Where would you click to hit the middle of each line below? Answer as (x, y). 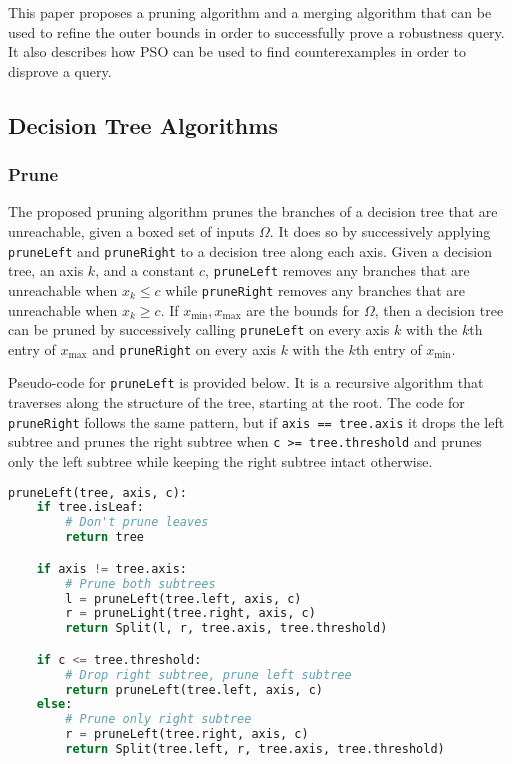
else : (54, 704)
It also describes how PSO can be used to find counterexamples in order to (237, 51)
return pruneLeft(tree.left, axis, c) (194, 689)
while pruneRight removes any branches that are (315, 289)
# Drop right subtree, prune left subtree (208, 674)
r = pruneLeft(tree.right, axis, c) (187, 734)
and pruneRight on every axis (184, 348)
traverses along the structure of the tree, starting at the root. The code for (236, 402)
